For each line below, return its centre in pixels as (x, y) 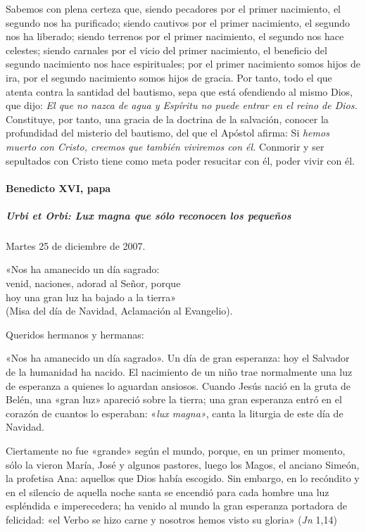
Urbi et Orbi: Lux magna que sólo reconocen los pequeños (149, 215)
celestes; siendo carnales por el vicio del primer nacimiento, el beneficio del (166, 50)
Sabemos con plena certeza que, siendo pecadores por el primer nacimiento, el (173, 8)
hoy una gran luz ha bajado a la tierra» (91, 297)
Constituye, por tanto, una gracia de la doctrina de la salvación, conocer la (167, 119)
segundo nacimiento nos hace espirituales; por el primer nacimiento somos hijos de (183, 64)
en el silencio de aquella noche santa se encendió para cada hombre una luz (168, 492)
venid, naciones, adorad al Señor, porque (93, 283)
